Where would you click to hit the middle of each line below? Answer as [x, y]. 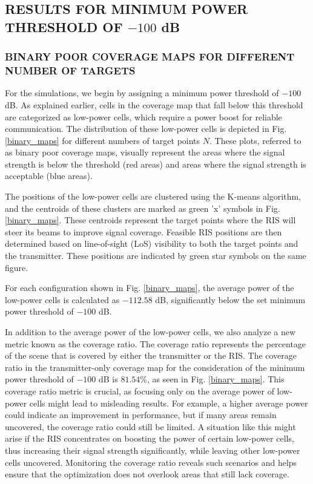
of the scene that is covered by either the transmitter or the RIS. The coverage [151, 355]
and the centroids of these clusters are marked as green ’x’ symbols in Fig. [143, 208]
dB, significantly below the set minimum [230, 299]
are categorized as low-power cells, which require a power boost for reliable [143, 116]
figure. [17, 267]
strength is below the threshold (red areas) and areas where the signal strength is [156, 164]
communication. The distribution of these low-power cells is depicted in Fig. [146, 129]
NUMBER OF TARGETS [70, 70]
